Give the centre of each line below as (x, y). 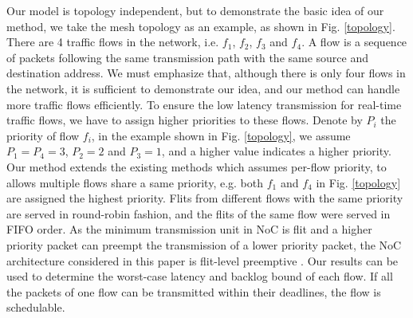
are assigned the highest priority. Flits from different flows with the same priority (205, 198)
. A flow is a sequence (354, 42)
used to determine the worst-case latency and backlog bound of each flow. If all (200, 276)
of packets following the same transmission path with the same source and (188, 57)
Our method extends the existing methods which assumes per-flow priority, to (197, 166)
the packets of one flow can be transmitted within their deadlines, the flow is (194, 291)
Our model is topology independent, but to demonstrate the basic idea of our (195, 10)
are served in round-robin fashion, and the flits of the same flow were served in (199, 213)
